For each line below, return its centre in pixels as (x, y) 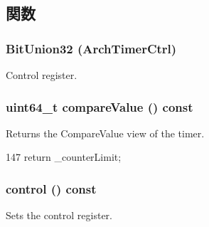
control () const (51, 188)
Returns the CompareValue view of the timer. (105, 133)
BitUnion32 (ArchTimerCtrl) (91, 48)
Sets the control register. (59, 215)
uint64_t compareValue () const (100, 106)
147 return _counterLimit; (64, 157)
